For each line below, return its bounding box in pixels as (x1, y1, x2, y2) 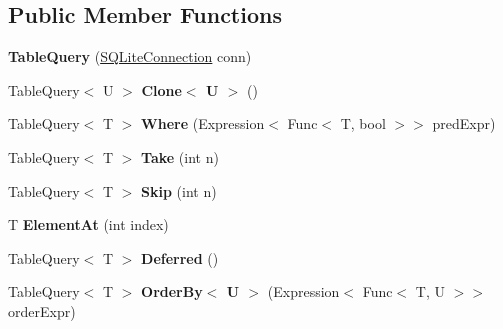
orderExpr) (8, 300, 76, 321)
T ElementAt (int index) (8, 214, 169, 235)
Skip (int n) (141, 180, 217, 201)
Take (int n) (141, 146, 219, 167)
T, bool (340, 113, 386, 134)
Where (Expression (141, 113, 265, 134)
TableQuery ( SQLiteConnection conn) (8, 46, 252, 67)
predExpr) (432, 113, 496, 134)
